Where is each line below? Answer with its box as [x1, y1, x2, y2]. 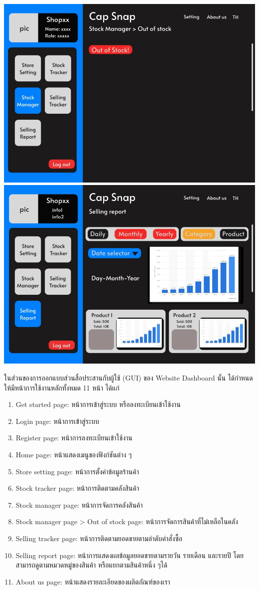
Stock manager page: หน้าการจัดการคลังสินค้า [15, 499, 143, 510]
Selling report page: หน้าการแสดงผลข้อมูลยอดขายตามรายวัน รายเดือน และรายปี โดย [15, 550, 244, 560]
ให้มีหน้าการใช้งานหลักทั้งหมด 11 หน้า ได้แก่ [4, 382, 120, 393]
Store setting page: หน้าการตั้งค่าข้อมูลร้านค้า [15, 466, 139, 476]
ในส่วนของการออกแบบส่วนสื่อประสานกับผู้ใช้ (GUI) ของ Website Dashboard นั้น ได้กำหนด [4, 372, 253, 383]
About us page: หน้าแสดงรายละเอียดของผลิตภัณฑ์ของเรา [15, 576, 170, 587]
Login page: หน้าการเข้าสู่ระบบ [15, 415, 99, 426]
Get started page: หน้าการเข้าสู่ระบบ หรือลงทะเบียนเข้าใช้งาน [15, 399, 181, 409]
